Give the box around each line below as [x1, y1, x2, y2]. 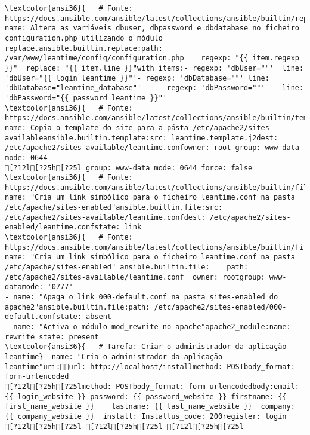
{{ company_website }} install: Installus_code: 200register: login [5, 412, 287, 421]
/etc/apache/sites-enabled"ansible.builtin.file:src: [5, 203, 223, 212]
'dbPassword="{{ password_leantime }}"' [5, 93, 168, 102]
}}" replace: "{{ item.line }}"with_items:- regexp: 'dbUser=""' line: [5, 63, 304, 72]
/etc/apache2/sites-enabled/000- [154, 302, 287, 311]
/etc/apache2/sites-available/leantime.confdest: [5, 213, 206, 222]
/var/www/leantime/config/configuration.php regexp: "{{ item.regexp [5, 54, 299, 63]
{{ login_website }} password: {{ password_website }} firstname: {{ [5, 392, 287, 401]
